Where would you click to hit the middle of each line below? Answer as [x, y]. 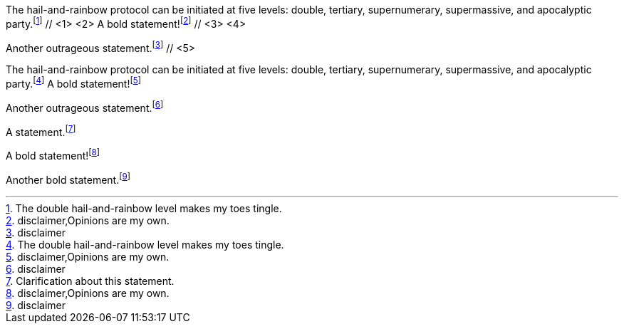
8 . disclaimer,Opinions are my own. [88, 293]
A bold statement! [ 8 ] [53, 155]
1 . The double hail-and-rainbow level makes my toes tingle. [144, 208]
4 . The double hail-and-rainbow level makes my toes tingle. [145, 244]
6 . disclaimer [36, 268]
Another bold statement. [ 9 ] [68, 178]
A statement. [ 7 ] [41, 131]
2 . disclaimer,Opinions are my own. [88, 220]
